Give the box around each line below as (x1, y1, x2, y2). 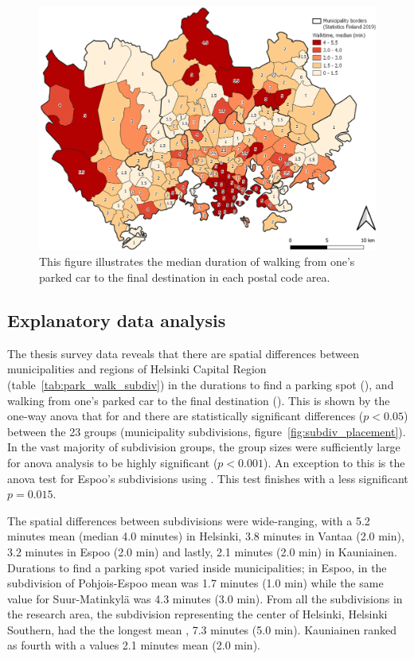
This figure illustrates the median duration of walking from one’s (39, 253, 355, 270)
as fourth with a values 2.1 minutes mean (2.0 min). (7, 637, 260, 653)
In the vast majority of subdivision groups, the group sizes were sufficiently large (7, 439, 400, 455)
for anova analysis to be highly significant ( (7, 454, 218, 470)
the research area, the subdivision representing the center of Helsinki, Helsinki (7, 606, 388, 622)
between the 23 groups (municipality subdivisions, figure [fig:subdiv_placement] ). (7, 423, 406, 439)
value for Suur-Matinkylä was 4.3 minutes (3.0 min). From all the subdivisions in (7, 590, 403, 606)
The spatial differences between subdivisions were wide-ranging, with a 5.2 (7, 512, 370, 528)
